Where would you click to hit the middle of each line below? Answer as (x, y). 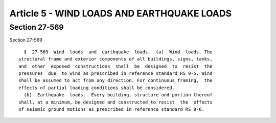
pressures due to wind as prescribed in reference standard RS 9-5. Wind (116, 73)
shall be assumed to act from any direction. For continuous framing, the (116, 80)
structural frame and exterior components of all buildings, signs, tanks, (116, 59)
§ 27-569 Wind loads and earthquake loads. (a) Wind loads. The (118, 52)
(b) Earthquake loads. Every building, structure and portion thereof (118, 95)
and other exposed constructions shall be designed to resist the (116, 66)
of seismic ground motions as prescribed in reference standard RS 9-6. (111, 109)
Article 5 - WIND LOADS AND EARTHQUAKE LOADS (121, 13)
